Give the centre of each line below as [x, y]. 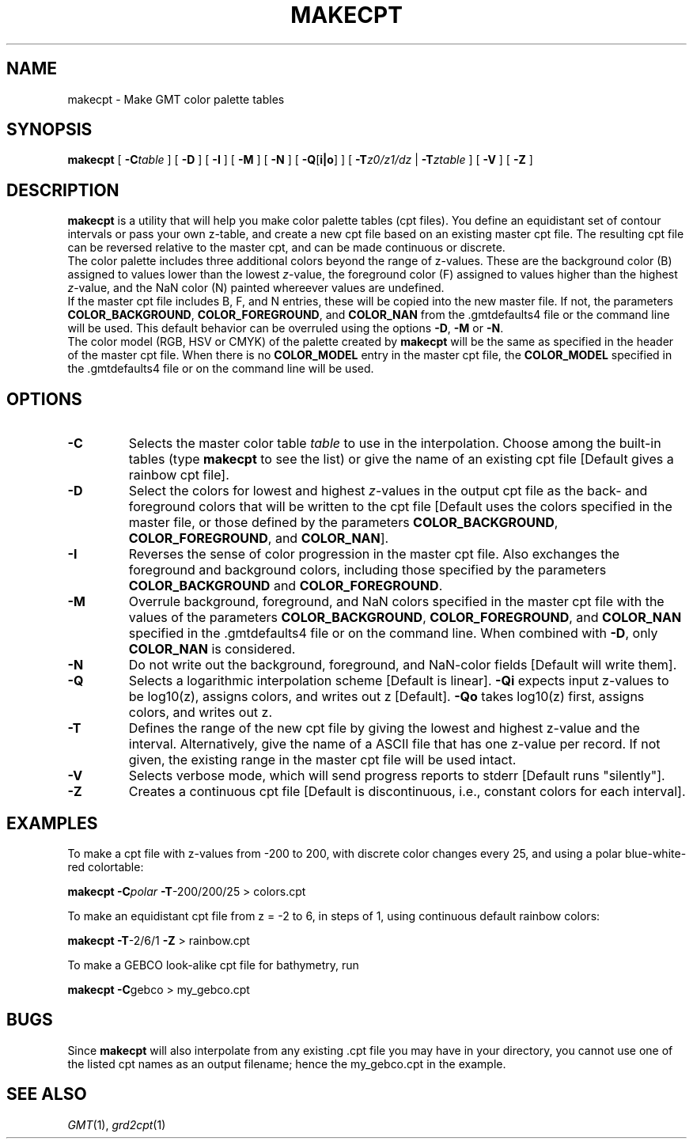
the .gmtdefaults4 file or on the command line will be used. [221, 369]
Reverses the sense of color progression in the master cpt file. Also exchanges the [374, 554]
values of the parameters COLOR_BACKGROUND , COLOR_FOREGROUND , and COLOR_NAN [405, 618]
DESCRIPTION [63, 190]
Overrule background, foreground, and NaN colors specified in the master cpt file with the [396, 602]
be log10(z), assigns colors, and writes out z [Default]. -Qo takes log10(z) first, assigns [386, 697]
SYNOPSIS [49, 130]
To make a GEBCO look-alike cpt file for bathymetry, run [213, 965]
